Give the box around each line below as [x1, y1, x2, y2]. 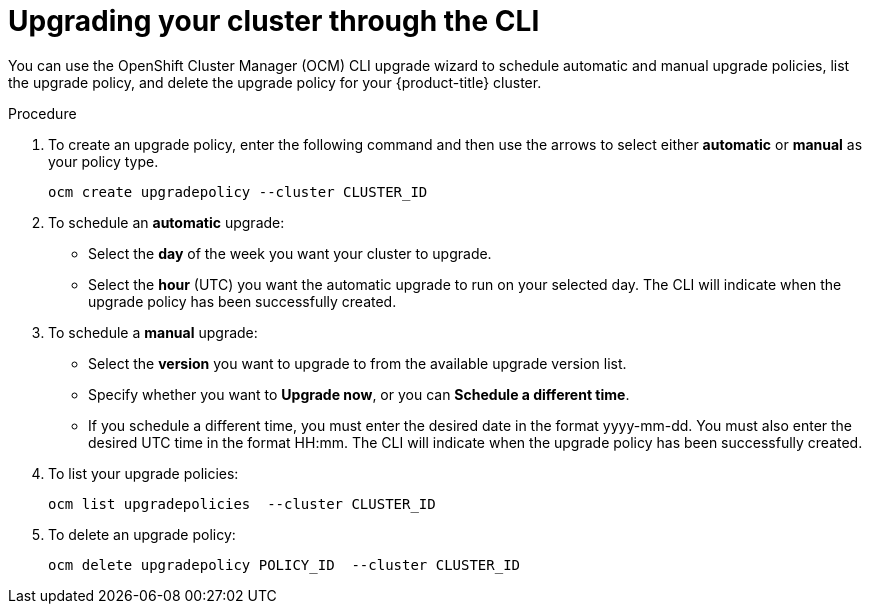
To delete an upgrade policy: [48, 525, 236, 543]
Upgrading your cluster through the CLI [8, 4, 540, 38]
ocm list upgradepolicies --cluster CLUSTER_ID [48, 495, 436, 512]
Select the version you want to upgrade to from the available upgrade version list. [88, 354, 627, 372]
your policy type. [48, 152, 159, 170]
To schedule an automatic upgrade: [48, 213, 285, 231]
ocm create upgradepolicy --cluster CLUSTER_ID [48, 183, 428, 200]
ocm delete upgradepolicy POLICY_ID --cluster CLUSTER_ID [48, 556, 521, 573]
